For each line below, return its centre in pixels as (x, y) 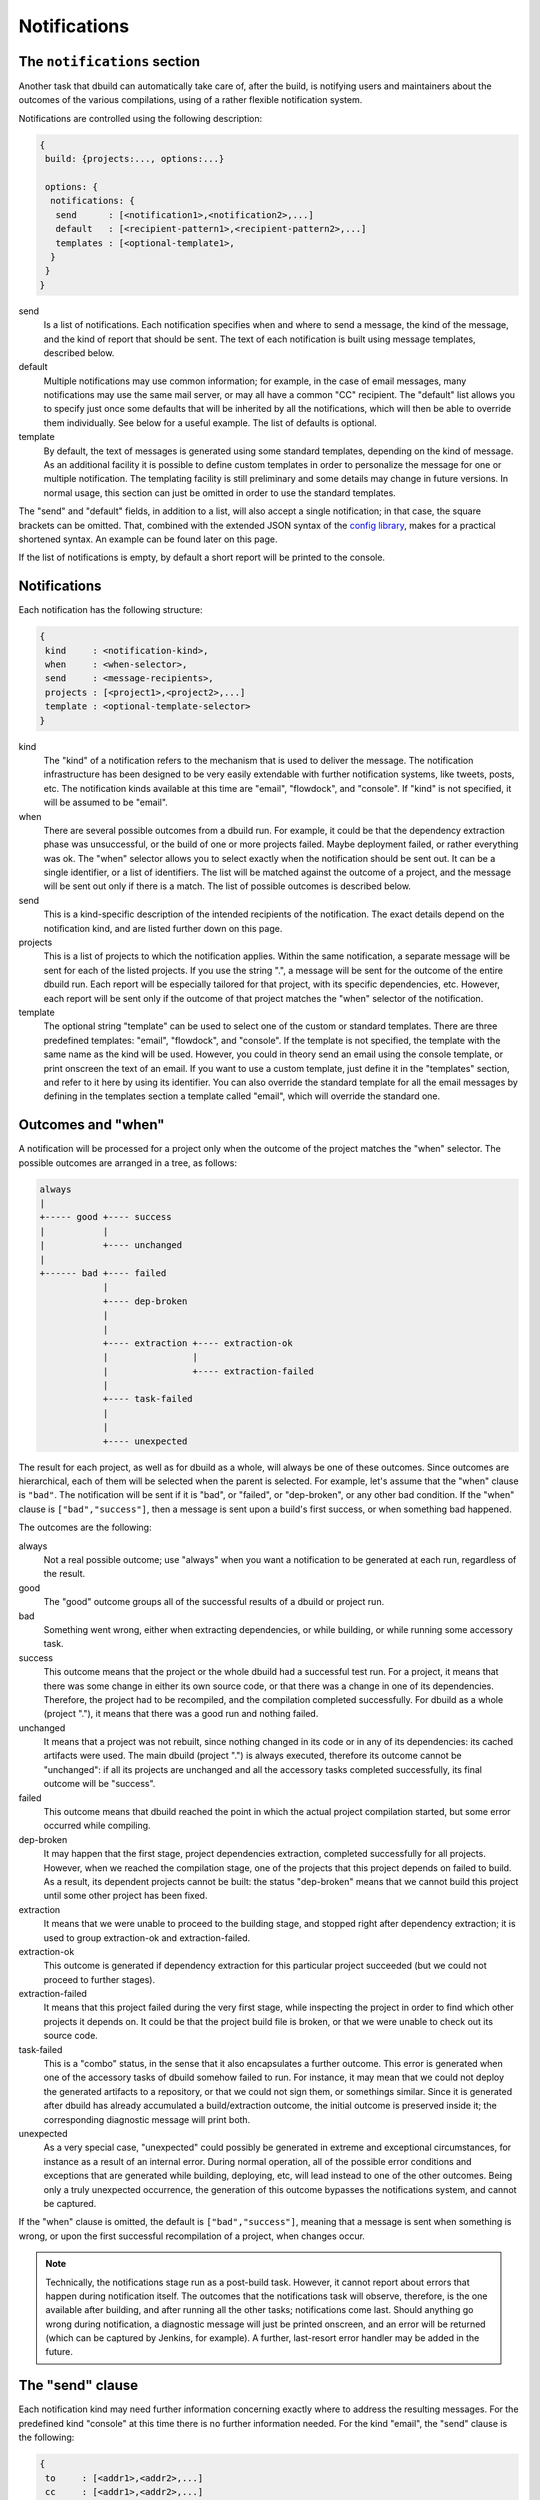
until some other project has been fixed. (125, 1896)
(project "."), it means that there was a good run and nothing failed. (181, 1714)
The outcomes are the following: (85, 1527)
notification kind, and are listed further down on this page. (163, 928)
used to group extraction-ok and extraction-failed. (147, 1937)
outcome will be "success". (99, 1784)
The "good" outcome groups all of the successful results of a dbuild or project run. (214, 1602)
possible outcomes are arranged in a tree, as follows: (127, 1162)
